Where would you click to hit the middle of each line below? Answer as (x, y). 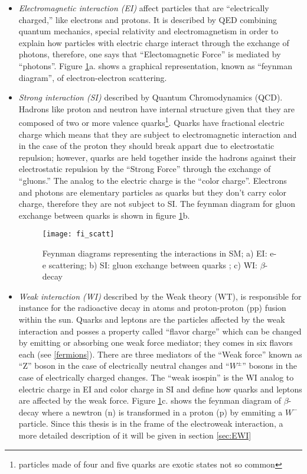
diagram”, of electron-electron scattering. (93, 77)
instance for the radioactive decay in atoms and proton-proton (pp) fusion (152, 308)
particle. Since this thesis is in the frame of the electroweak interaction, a (151, 423)
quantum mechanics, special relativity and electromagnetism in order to (148, 31)
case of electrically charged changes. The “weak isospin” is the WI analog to (156, 377)
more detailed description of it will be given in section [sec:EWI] (135, 435)
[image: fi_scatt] (78, 234)
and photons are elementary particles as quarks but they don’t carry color (153, 192)
